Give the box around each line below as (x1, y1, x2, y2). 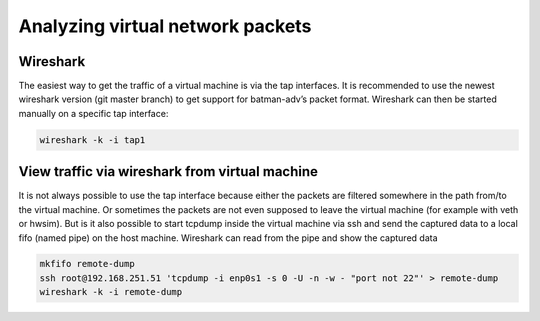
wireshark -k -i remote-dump (39, 286, 183, 298)
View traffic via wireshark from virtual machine (18, 163, 319, 180)
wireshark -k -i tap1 (39, 134, 146, 145)
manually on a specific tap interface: (18, 107, 169, 119)
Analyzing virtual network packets (18, 15, 312, 37)
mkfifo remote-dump (39, 258, 135, 270)
